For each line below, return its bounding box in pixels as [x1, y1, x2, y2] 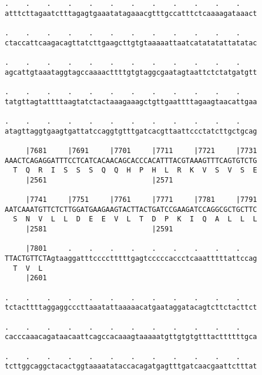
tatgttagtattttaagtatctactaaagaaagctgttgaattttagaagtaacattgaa [5, 97, 257, 106]
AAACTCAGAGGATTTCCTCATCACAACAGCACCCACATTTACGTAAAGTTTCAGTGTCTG [5, 156, 257, 165]
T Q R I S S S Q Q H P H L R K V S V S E [13, 166, 257, 175]
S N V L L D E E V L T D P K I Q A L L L [13, 215, 257, 224]
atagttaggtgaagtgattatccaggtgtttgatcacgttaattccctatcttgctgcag [5, 127, 257, 135]
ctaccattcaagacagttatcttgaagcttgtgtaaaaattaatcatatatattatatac [5, 38, 257, 47]
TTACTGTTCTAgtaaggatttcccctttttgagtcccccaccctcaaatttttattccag [5, 254, 257, 263]
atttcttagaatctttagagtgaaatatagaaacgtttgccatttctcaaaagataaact [5, 9, 257, 18]
